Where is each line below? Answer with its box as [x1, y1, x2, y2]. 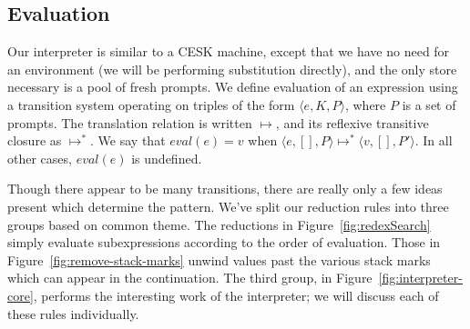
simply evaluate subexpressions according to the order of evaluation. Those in [7, 233, 441, 252]
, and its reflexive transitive [275, 113, 429, 132]
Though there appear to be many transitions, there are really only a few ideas [7, 179, 443, 198]
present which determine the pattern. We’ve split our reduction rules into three [7, 196, 449, 215]
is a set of [402, 95, 456, 114]
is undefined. [131, 148, 202, 167]
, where [344, 95, 386, 114]
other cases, [7, 148, 72, 167]
